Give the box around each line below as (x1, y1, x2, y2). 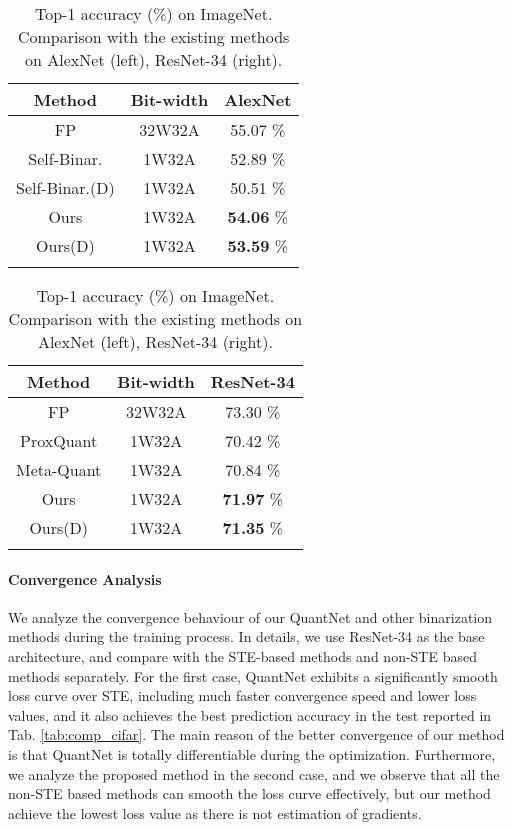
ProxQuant (20, 429, 98, 452)
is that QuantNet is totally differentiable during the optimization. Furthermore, (8, 743, 496, 764)
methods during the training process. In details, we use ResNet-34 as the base (8, 626, 485, 647)
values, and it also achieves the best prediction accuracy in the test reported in (8, 704, 492, 725)
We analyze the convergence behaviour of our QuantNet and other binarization (8, 606, 493, 627)
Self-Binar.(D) (16, 176, 115, 199)
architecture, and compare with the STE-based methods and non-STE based (8, 645, 477, 666)
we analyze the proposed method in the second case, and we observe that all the (8, 763, 500, 784)
